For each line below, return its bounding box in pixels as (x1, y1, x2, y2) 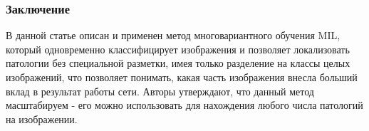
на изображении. (6, 111, 78, 126)
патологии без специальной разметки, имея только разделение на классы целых (6, 56, 350, 70)
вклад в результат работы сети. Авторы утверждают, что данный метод (6, 83, 314, 98)
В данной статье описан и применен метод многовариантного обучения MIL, (6, 28, 341, 43)
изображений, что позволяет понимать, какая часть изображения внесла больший (6, 70, 358, 84)
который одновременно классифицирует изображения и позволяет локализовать (6, 41, 350, 56)
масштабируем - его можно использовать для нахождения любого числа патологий (6, 98, 363, 112)
